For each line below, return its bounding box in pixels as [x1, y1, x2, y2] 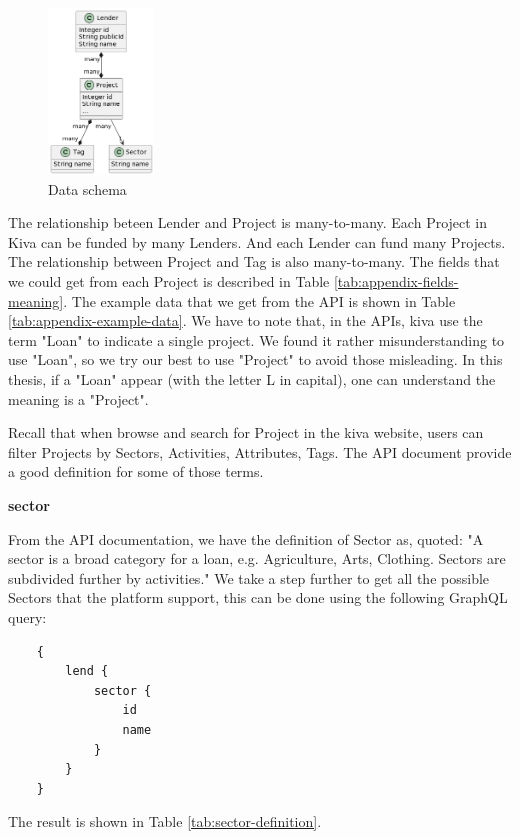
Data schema [48, 178, 127, 199]
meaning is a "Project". [8, 388, 149, 409]
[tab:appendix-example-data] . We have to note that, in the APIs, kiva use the [8, 310, 483, 331]
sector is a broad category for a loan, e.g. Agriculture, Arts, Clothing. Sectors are [8, 548, 506, 569]
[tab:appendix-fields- [333, 271, 459, 292]
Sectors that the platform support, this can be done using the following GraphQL [8, 587, 508, 608]
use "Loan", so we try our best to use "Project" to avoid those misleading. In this [8, 349, 503, 370]
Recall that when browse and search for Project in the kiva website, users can [8, 422, 484, 443]
